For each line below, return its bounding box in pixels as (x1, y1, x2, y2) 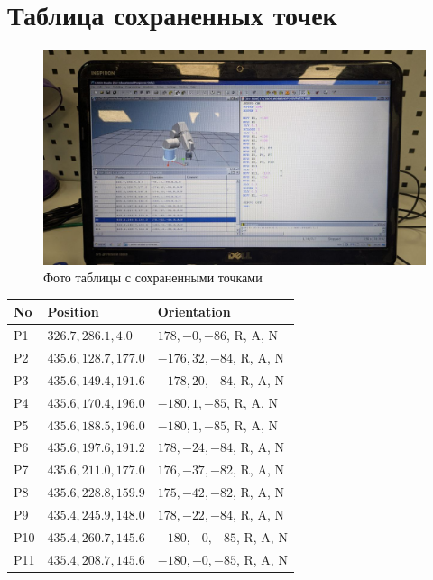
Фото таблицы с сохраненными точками (43, 268, 263, 287)
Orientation (157, 302, 231, 321)
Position (47, 302, 99, 321)
